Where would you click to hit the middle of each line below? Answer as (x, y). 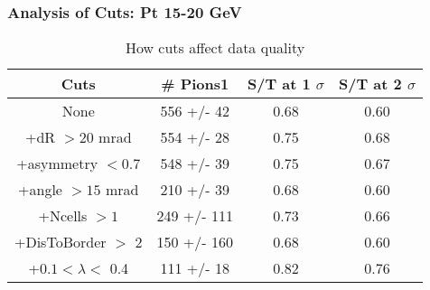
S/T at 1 (279, 84)
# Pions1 (195, 84)
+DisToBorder (61, 242)
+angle (40, 190)
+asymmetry (57, 164)
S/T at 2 (370, 84)
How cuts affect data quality (215, 48)
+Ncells (63, 216)
